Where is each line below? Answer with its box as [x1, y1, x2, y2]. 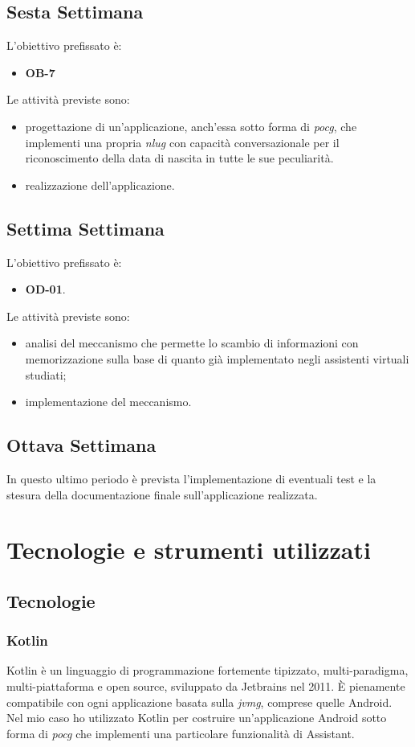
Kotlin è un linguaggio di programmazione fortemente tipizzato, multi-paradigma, [6, 662, 409, 679]
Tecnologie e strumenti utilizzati [6, 533, 371, 566]
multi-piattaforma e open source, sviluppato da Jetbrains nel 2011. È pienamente [6, 678, 405, 695]
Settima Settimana [6, 215, 165, 240]
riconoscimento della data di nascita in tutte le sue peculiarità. [25, 150, 334, 166]
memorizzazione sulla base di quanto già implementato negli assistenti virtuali [25, 350, 409, 367]
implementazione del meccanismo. [25, 393, 192, 410]
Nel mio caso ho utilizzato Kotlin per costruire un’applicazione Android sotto [6, 709, 387, 726]
